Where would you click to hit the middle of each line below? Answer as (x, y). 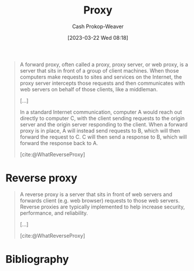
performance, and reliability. (54, 213)
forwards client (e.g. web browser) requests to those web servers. (100, 200)
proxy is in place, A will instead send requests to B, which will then (100, 131)
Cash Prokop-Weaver (98, 26)
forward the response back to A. (59, 143)
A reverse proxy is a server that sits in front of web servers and (96, 194)
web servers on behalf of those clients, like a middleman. (89, 89)
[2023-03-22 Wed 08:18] (98, 37)
